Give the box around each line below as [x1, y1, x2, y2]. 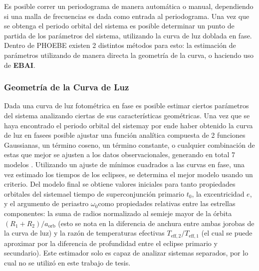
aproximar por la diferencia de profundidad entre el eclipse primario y [4, 238, 218, 248]
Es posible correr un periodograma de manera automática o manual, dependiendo [4, 1, 254, 11]
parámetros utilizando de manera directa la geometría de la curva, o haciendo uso [4, 49, 254, 60]
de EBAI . [4, 59, 35, 70]
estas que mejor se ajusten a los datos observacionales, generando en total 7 [4, 149, 236, 160]
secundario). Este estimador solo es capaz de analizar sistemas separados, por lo [4, 248, 249, 258]
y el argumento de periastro [4, 198, 89, 209]
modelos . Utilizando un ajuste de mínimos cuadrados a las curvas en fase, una [4, 159, 245, 169]
